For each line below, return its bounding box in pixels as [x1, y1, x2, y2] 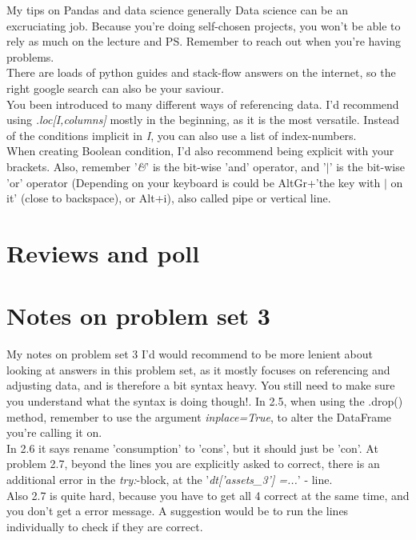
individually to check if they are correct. [6, 518, 203, 534]
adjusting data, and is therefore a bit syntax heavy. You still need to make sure [6, 377, 395, 394]
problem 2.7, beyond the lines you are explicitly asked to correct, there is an [6, 455, 380, 472]
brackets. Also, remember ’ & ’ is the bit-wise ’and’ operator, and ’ [6, 158, 326, 174]
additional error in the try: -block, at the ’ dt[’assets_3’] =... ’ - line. [6, 470, 333, 487]
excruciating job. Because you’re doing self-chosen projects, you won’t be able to [6, 17, 401, 34]
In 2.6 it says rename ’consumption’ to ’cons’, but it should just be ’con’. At [6, 439, 378, 456]
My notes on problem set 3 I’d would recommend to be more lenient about [6, 346, 373, 362]
